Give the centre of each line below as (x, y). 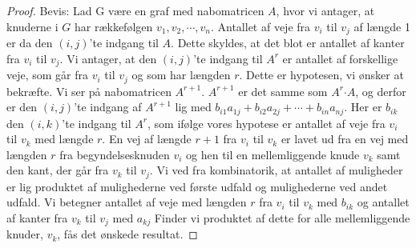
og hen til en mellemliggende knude (273, 154)
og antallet (383, 202)
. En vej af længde (147, 139)
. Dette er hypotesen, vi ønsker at (321, 75)
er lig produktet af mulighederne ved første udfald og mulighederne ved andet (197, 186)
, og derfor (381, 91)
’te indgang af (108, 107)
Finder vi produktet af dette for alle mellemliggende (282, 218)
